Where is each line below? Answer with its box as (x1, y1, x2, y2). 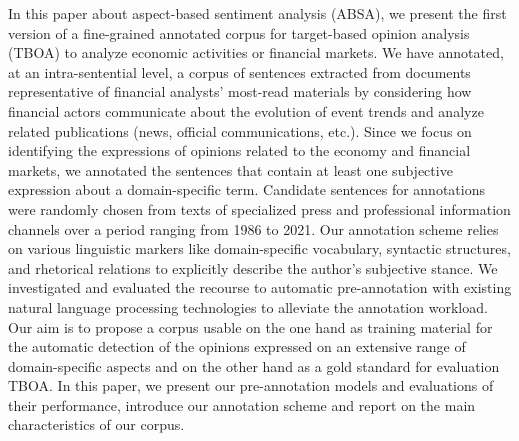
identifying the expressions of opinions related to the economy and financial (8, 140, 471, 161)
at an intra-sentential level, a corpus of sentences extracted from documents (8, 61, 471, 82)
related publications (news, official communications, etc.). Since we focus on (8, 120, 472, 141)
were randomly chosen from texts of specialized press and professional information (8, 198, 511, 219)
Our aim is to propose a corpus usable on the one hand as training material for (8, 316, 493, 337)
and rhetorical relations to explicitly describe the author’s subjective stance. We (8, 257, 498, 278)
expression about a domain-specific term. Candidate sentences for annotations (8, 179, 485, 200)
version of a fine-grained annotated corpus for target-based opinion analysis (8, 22, 470, 43)
